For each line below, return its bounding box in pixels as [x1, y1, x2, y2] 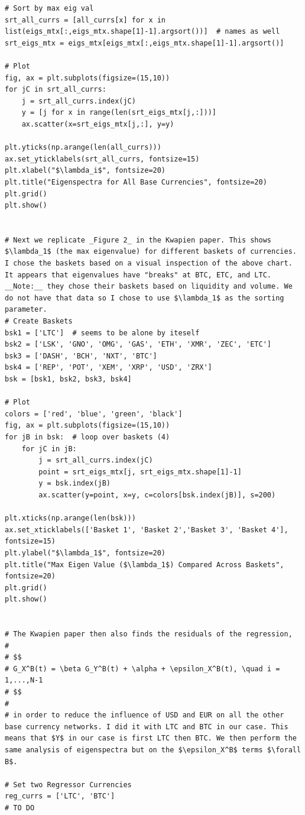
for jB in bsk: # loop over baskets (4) [5, 432, 170, 441]
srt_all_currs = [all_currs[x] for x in [5, 15, 166, 24]
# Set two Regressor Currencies [5, 780, 132, 789]
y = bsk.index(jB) [38, 479, 111, 488]
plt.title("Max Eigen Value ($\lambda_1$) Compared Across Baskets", [5, 560, 284, 569]
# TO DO [5, 803, 35, 812]
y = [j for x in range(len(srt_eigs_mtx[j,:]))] [21, 108, 216, 117]
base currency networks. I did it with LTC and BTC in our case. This [5, 722, 288, 731]
